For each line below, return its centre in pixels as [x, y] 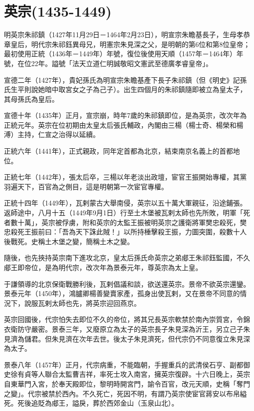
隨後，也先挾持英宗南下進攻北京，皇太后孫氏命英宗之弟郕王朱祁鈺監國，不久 [127, 258]
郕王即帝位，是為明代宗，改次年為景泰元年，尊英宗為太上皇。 [103, 267]
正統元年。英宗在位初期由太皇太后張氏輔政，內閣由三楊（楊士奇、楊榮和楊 [124, 125]
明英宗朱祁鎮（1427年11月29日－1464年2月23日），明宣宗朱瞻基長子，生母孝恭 [127, 34]
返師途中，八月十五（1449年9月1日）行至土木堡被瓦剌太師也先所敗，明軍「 [124, 213]
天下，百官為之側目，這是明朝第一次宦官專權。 [93, 186]
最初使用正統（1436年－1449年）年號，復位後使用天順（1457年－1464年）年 [124, 54]
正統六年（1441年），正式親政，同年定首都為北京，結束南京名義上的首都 [118, 151]
